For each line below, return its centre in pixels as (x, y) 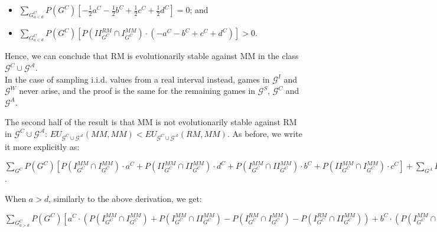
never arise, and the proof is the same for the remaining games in (137, 91)
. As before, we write (265, 133)
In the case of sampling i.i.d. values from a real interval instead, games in (137, 79)
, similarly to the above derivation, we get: (125, 198)
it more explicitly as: (42, 146)
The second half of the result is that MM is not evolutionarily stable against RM (151, 122)
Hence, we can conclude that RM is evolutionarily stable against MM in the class (152, 56)
